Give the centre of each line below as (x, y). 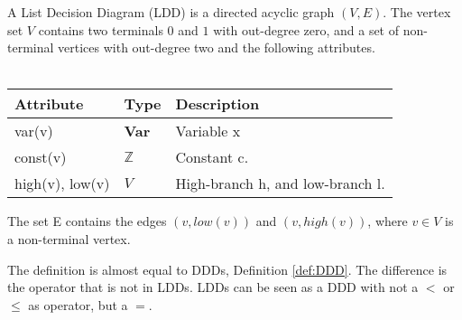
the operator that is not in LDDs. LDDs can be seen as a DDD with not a (213, 287)
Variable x (208, 131)
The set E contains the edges (87, 221)
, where (388, 221)
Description (217, 104)
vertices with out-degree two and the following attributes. (217, 47)
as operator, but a (78, 304)
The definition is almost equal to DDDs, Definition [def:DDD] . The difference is (227, 269)
